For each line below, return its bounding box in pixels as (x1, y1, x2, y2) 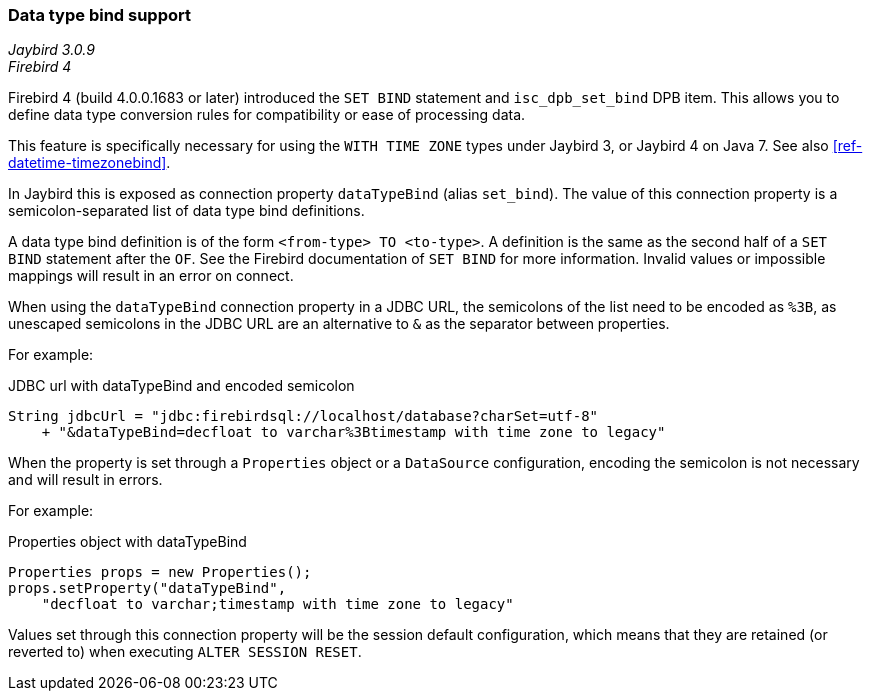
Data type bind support (8, 5, 191, 25)
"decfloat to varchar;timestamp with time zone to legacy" (41, 596, 514, 613)
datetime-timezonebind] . (8, 154, 171, 172)
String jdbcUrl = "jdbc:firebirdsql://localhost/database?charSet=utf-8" (8, 408, 599, 425)
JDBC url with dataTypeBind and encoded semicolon (8, 377, 355, 395)
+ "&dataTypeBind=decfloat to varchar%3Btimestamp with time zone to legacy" (41, 424, 666, 441)
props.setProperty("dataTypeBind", (8, 580, 287, 597)
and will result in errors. (8, 471, 163, 489)
